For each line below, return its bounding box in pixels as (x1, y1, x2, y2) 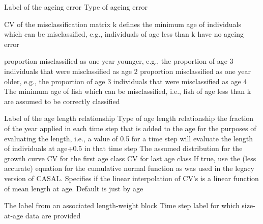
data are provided (25, 210, 81, 220)
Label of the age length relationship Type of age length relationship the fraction (4, 113, 254, 123)
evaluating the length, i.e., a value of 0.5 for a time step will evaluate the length (4, 133, 253, 143)
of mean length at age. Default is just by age (4, 183, 143, 193)
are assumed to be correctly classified (4, 95, 120, 106)
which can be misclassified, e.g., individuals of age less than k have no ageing (4, 29, 244, 39)
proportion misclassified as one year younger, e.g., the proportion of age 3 (4, 56, 233, 66)
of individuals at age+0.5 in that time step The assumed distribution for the (4, 143, 243, 154)
